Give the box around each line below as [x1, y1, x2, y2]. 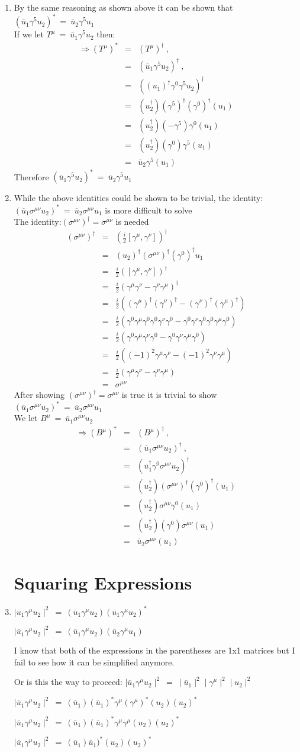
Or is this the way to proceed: [14, 675, 122, 688]
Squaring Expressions [14, 571, 192, 595]
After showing [14, 388, 65, 401]
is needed [115, 215, 149, 228]
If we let [14, 28, 44, 40]
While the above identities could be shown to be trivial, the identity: [14, 192, 263, 204]
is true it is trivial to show [121, 388, 217, 401]
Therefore [14, 170, 49, 183]
